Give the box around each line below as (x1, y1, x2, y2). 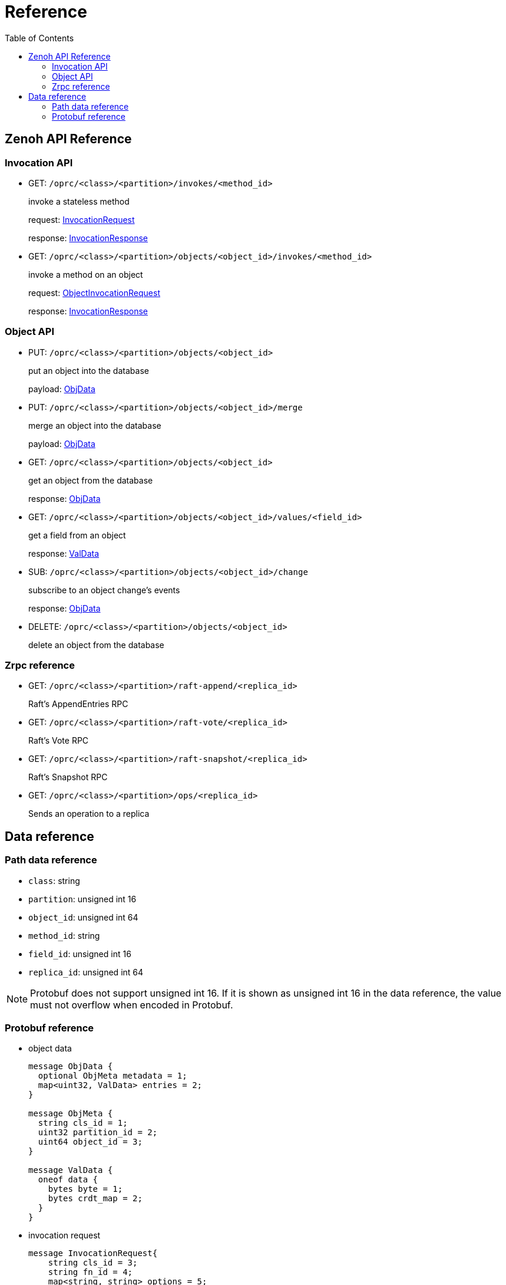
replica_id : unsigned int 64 (28, 967, 144, 977)
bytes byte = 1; (48, 1184, 123, 1194)
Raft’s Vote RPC (28, 735, 89, 746)
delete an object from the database (28, 639, 164, 650)
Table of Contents (5, 32, 74, 43)
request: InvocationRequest (28, 214, 135, 225)
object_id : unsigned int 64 (28, 912, 138, 922)
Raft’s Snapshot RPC (28, 772, 108, 783)
